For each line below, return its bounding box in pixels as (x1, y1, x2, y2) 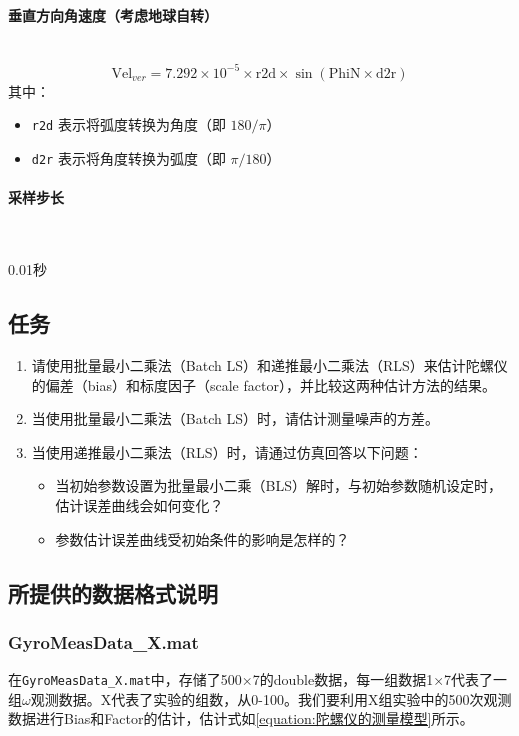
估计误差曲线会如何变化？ (55, 494, 224, 515)
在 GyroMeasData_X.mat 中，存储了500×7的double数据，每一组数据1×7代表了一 (8, 669, 508, 690)
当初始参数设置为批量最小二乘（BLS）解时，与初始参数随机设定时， (55, 475, 503, 496)
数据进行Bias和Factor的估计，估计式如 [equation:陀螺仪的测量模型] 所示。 (8, 708, 474, 729)
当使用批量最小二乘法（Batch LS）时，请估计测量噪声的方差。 (31, 408, 439, 429)
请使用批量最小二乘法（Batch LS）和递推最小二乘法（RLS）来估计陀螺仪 (31, 354, 508, 375)
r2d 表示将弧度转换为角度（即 (31, 114, 226, 135)
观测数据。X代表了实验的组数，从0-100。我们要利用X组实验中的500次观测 (30, 688, 512, 709)
